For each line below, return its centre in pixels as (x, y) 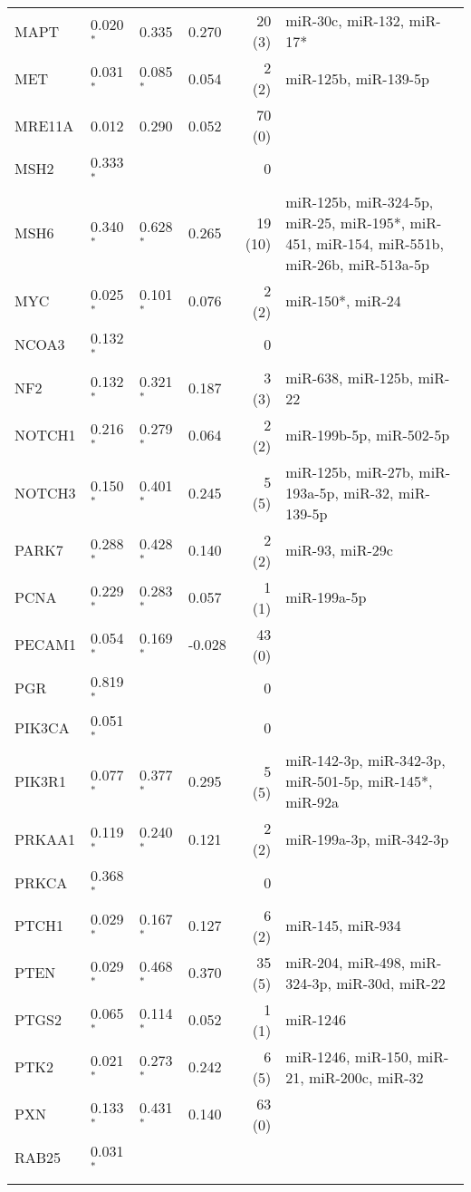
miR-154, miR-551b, (380, 243)
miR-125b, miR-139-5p (357, 78)
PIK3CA (42, 727)
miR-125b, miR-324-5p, (360, 201)
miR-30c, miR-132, (345, 20)
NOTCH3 (45, 492)
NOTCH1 (45, 435)
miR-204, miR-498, (346, 962)
